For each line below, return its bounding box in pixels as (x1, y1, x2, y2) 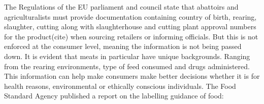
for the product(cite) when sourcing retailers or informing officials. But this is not (4, 31, 258, 41)
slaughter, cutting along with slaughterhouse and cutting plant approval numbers (4, 21, 256, 32)
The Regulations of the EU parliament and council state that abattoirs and (4, 2, 239, 12)
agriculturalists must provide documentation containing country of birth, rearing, (4, 11, 257, 22)
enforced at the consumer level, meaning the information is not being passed (4, 41, 242, 51)
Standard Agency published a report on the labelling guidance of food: (4, 90, 224, 101)
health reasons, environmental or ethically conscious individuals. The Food (4, 80, 236, 91)
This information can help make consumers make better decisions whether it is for (4, 71, 260, 81)
